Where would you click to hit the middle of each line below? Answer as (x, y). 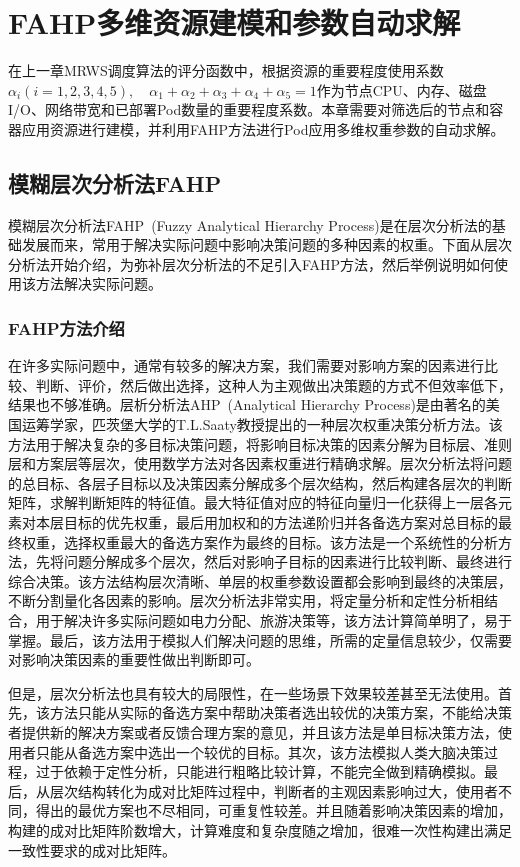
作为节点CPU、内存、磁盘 (401, 89)
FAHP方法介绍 (66, 328)
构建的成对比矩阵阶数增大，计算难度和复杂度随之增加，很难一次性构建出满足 (260, 829)
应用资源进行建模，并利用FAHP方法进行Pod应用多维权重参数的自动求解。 (263, 128)
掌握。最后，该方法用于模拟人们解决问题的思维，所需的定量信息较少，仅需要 (260, 639)
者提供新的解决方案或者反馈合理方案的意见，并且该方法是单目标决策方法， (253, 731)
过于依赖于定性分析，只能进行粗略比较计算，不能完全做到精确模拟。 (259, 771)
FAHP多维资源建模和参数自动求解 (234, 22)
